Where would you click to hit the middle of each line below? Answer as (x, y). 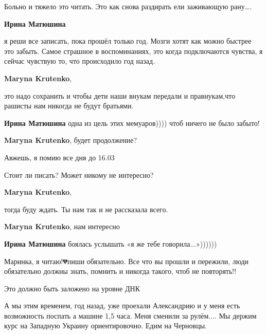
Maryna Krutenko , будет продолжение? (71, 140)
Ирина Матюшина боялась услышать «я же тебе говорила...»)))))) (111, 243)
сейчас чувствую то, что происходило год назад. (80, 61)
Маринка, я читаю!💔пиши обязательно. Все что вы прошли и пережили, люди (127, 261)
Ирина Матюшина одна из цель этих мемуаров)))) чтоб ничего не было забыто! (132, 123)
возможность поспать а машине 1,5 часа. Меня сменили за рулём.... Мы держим (130, 315)
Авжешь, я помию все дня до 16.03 (59, 157)
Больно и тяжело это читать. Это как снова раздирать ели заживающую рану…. (128, 6)
